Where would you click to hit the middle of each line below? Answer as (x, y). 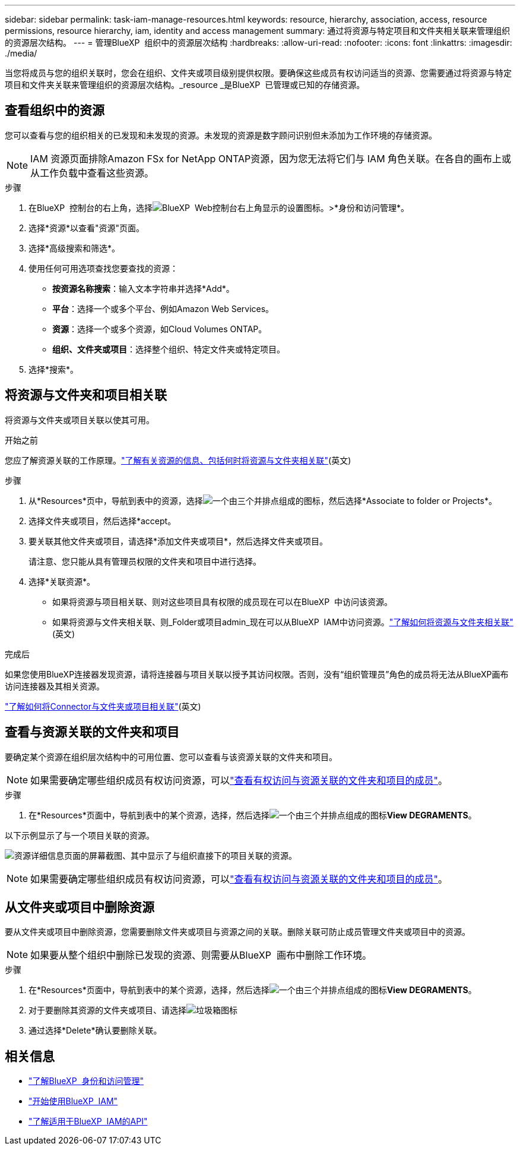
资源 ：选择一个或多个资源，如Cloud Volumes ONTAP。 (160, 329)
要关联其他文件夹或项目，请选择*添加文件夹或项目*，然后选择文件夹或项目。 (178, 541)
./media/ (21, 53)
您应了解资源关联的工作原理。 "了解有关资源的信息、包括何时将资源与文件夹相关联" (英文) (178, 460)
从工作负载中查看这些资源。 (92, 173)
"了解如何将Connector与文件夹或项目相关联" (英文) (103, 706)
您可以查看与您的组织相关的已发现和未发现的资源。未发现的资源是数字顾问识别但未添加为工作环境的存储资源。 (221, 135)
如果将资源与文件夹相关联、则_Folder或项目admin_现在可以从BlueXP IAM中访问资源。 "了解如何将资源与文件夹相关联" (283, 622)
